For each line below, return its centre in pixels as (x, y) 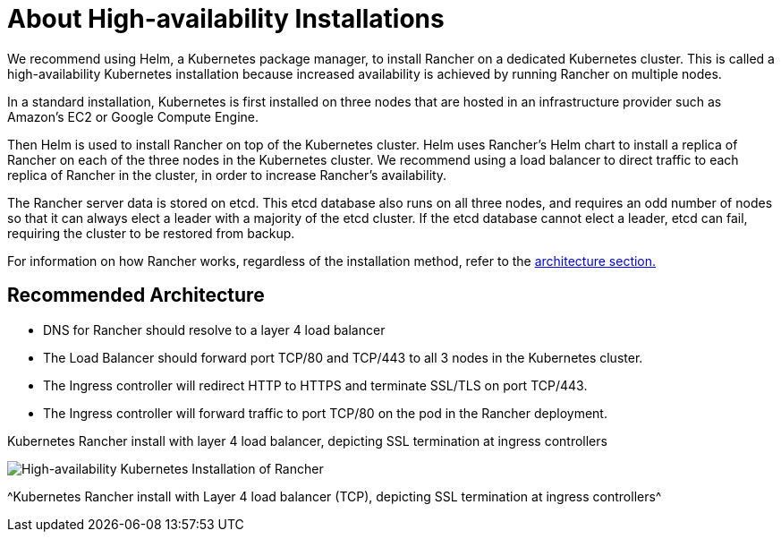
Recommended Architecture (136, 295)
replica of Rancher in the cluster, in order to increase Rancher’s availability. (227, 175)
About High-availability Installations (226, 19)
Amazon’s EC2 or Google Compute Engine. (133, 116)
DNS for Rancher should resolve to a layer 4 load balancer (214, 329)
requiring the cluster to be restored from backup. (151, 233)
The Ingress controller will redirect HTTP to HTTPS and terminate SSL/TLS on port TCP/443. (315, 385)
